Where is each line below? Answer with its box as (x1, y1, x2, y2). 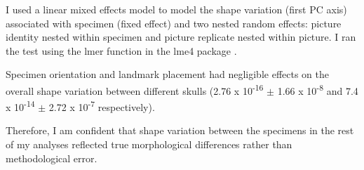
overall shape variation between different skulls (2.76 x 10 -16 (6, 81, 264, 98)
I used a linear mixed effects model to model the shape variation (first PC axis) (6, 2, 347, 16)
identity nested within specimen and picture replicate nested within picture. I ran (6, 30, 356, 44)
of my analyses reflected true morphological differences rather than (6, 137, 292, 152)
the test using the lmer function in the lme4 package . (6, 43, 237, 58)
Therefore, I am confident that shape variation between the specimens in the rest (6, 123, 354, 138)
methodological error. (6, 150, 97, 165)
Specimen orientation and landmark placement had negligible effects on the (6, 67, 329, 81)
